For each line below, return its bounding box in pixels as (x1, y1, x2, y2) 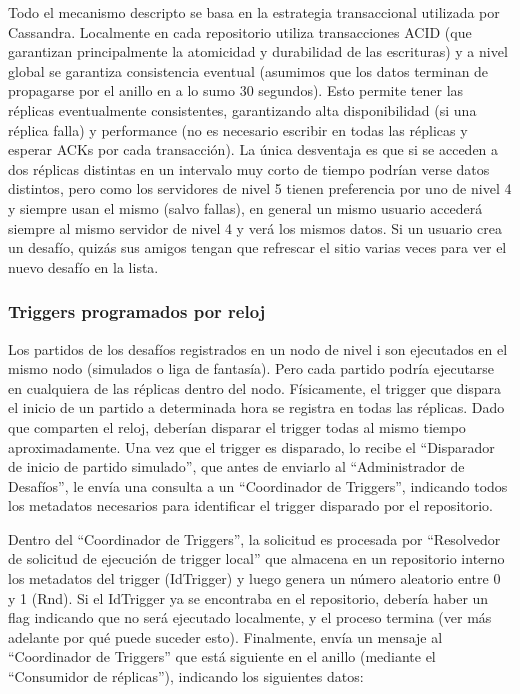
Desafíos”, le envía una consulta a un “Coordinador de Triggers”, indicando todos (8, 475, 508, 496)
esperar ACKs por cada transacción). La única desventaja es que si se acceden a (8, 139, 499, 160)
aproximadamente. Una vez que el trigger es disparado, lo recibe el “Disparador (8, 436, 495, 457)
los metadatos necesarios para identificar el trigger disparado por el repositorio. (8, 495, 493, 516)
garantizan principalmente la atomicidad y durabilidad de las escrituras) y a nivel (8, 41, 508, 62)
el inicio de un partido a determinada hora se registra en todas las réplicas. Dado (8, 397, 505, 418)
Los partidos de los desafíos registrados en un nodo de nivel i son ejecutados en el (8, 338, 508, 359)
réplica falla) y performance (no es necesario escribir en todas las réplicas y (8, 119, 468, 140)
